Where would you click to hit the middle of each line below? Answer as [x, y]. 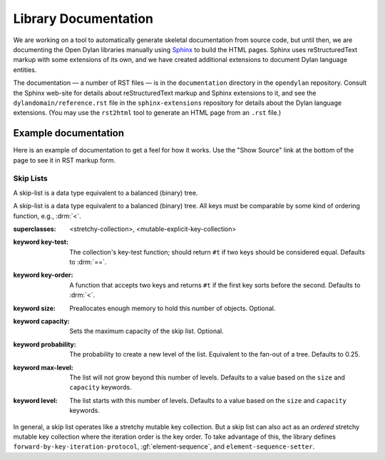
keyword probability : [45, 344]
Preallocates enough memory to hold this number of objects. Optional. [173, 308]
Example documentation [69, 133]
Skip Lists [30, 178]
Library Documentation [83, 19]
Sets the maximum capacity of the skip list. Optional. [147, 331]
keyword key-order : [43, 275]
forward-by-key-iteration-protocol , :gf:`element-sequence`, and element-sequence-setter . [164, 446]
